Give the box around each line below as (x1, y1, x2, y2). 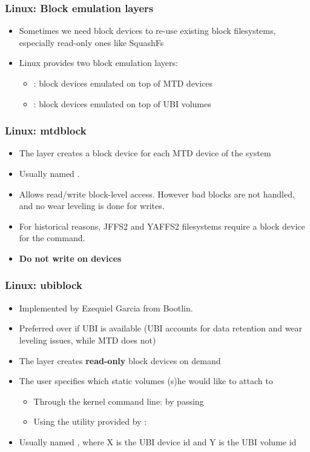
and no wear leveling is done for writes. (19, 199, 165, 212)
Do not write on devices (19, 251, 122, 264)
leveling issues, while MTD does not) (19, 333, 156, 346)
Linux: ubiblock (5, 278, 82, 293)
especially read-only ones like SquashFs (19, 36, 164, 48)
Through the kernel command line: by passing (33, 394, 204, 407)
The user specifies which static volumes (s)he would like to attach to (19, 374, 273, 387)
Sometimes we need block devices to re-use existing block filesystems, (19, 24, 276, 37)
